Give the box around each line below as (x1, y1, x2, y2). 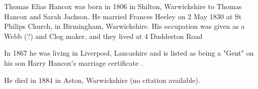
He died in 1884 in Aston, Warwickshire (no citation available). (4, 74, 200, 85)
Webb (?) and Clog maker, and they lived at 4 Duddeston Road (4, 30, 203, 41)
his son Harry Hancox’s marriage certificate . (4, 57, 143, 68)
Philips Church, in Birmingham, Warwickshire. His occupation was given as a (4, 21, 245, 31)
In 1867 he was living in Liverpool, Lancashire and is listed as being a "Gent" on (4, 48, 254, 58)
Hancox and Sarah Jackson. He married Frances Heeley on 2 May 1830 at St (4, 11, 242, 21)
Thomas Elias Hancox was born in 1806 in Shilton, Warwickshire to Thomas (4, 1, 242, 11)
